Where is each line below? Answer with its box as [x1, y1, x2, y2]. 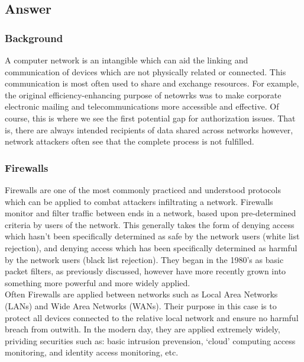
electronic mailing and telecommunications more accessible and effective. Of [5, 100, 279, 113]
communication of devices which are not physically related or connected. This [5, 65, 286, 78]
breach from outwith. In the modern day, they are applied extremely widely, [5, 323, 280, 335]
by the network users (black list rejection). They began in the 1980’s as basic [5, 253, 284, 265]
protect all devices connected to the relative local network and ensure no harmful [5, 311, 299, 323]
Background [5, 30, 63, 45]
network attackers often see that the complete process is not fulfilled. [5, 135, 254, 148]
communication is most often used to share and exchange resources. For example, [5, 77, 299, 89]
